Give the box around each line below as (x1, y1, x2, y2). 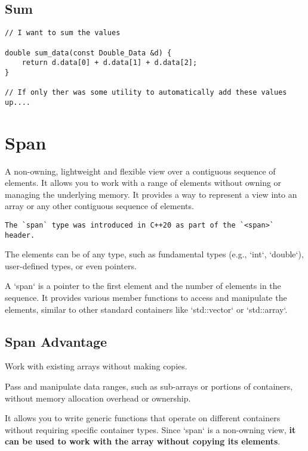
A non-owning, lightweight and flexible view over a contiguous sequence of (5, 164, 276, 177)
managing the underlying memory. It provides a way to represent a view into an (5, 188, 297, 200)
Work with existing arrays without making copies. (5, 360, 187, 372)
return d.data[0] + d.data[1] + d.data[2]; (21, 58, 198, 67)
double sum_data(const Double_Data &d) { (5, 48, 172, 57)
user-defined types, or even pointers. (5, 259, 137, 272)
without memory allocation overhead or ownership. (5, 391, 191, 404)
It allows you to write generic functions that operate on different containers (5, 412, 281, 424)
